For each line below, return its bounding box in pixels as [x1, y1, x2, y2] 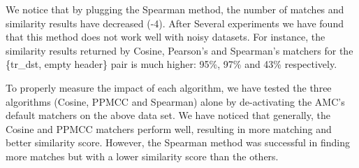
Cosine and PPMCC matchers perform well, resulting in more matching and [6, 121, 332, 136]
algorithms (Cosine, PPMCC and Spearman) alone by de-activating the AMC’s [6, 94, 345, 108]
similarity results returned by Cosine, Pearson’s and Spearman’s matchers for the [6, 43, 353, 57]
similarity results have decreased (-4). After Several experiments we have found [6, 15, 344, 30]
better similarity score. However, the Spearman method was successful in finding [6, 135, 350, 150]
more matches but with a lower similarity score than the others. [6, 148, 279, 163]
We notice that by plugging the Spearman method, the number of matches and [6, 2, 344, 16]
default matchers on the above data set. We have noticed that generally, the [6, 108, 330, 122]
